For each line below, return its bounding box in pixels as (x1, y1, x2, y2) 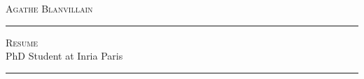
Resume (6, 35, 38, 49)
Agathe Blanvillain (6, 1, 93, 15)
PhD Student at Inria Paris (6, 49, 123, 63)
